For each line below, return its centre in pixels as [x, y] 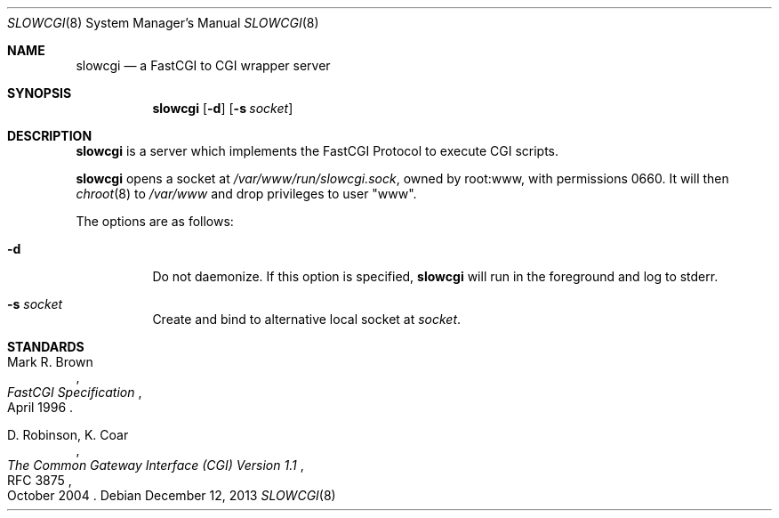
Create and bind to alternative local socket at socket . [307, 319]
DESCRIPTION [50, 136]
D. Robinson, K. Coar [68, 435]
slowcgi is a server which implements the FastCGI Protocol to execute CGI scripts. [317, 151]
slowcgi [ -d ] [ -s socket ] [223, 108]
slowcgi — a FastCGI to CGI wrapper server [203, 65]
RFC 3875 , [40, 480]
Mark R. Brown [50, 362]
